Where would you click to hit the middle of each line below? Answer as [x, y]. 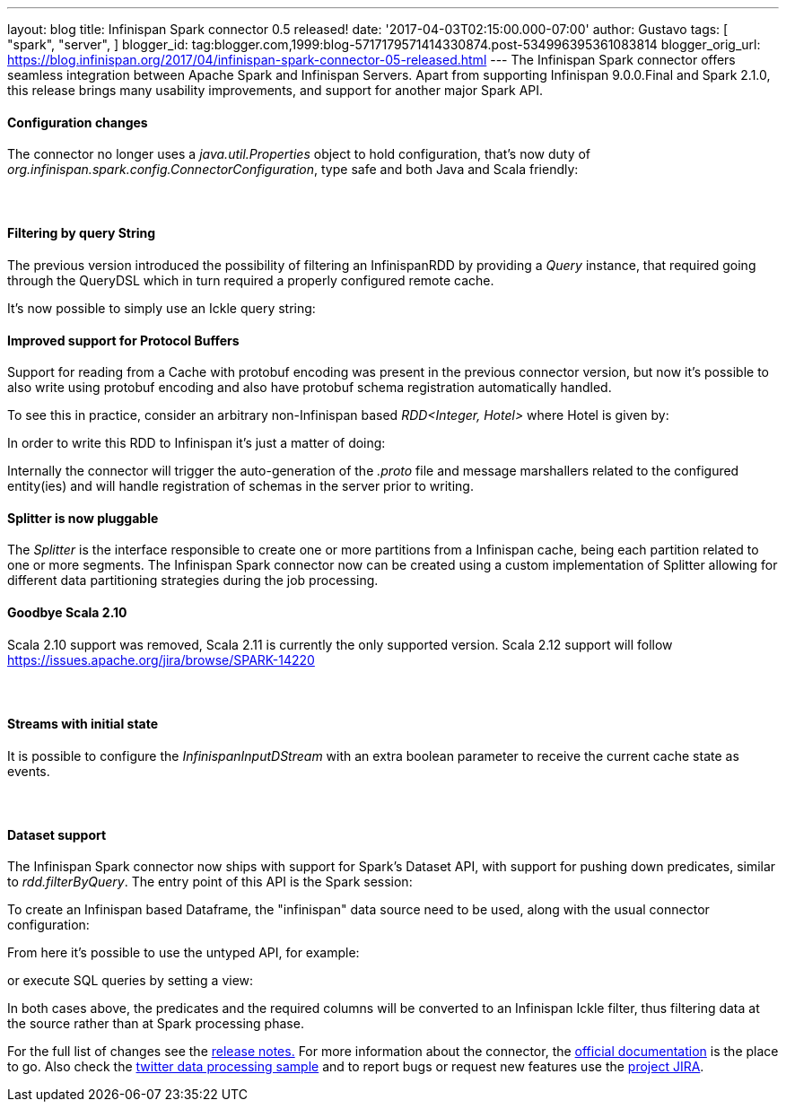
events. [29, 771]
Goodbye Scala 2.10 [67, 613]
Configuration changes [78, 122]
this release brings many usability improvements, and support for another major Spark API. [275, 90]
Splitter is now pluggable [83, 518]
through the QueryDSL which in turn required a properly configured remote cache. [251, 281]
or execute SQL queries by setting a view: [131, 981]
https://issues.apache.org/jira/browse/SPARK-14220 [161, 659]
